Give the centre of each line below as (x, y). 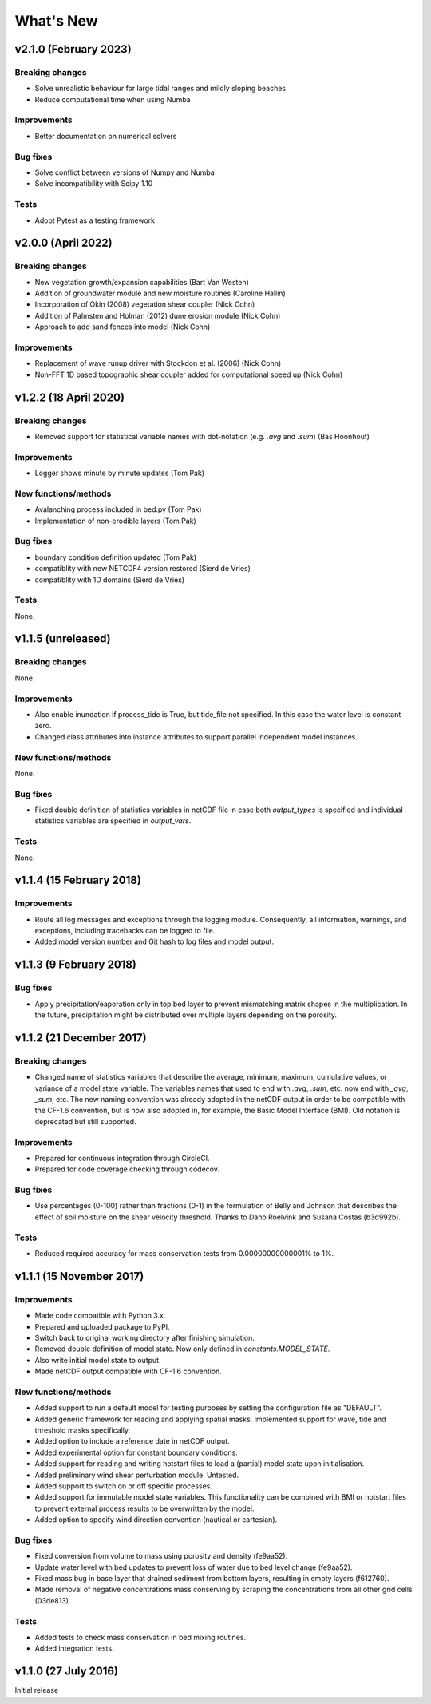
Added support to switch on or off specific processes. (124, 1486)
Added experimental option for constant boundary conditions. (136, 1452)
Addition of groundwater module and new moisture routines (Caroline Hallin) (160, 293)
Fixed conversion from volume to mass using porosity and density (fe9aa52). (161, 1556)
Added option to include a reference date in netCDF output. (132, 1441)
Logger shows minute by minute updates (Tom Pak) (120, 473)
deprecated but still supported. (85, 1121)
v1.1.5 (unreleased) (63, 639)
